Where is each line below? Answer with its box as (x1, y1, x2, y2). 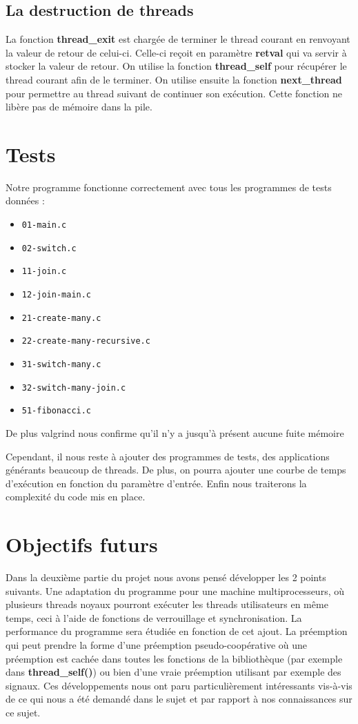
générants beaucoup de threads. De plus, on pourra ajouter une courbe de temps (6, 462, 346, 477)
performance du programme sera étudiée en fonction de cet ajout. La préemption (6, 624, 348, 638)
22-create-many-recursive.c (21, 336, 150, 346)
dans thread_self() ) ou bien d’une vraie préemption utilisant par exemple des (6, 665, 341, 679)
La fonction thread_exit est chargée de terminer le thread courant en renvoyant (6, 32, 350, 46)
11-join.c (21, 266, 67, 277)
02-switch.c (21, 243, 77, 253)
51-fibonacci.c (21, 406, 92, 416)
